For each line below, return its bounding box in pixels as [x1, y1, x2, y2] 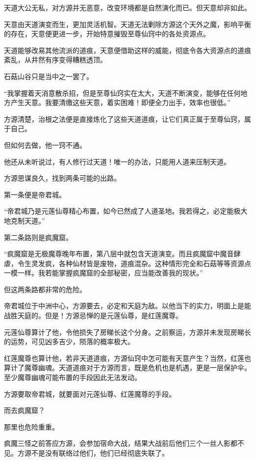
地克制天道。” [4, 215, 45, 225]
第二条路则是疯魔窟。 [4, 232, 73, 242]
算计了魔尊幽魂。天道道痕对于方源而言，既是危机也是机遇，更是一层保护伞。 [4, 362, 251, 373]
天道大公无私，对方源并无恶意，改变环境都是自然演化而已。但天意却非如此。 [4, 2, 251, 12]
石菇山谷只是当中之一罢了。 [4, 71, 93, 81]
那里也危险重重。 [4, 421, 59, 432]
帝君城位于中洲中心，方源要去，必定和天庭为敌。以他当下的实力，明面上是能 [4, 300, 251, 311]
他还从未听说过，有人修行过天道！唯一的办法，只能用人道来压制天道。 [4, 156, 230, 166]
